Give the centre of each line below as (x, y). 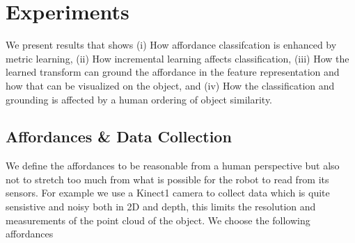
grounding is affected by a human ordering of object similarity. (139, 99)
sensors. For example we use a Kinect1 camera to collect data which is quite (168, 193)
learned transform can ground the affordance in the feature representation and (173, 72)
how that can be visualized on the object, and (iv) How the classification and (170, 85)
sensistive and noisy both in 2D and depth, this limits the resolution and (161, 207)
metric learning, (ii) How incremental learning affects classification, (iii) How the (177, 58)
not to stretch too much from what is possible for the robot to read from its (167, 179)
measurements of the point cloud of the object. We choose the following (158, 220)
